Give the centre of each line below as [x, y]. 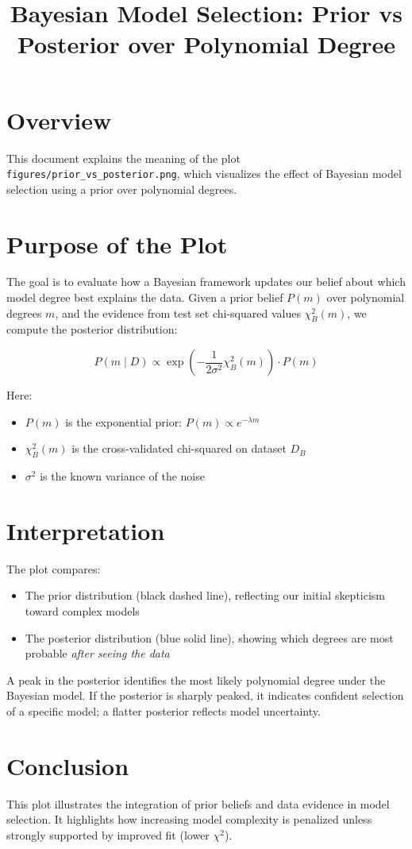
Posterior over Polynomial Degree [206, 44]
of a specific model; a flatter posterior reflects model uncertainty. [164, 710]
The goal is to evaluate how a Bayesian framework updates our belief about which [206, 282]
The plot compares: [54, 568]
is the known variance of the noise [122, 476]
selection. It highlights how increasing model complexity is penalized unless [189, 819]
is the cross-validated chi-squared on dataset [179, 448]
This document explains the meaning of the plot [123, 158]
